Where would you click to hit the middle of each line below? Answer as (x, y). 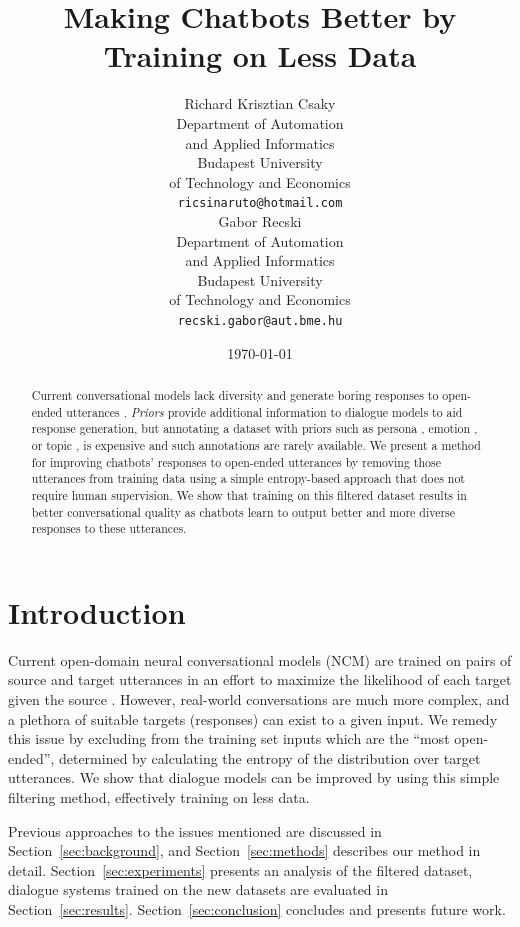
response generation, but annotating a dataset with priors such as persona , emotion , (254, 428)
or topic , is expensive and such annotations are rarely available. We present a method (256, 444)
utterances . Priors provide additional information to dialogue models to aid (264, 411)
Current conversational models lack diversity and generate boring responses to (235, 394)
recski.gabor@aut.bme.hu (260, 320)
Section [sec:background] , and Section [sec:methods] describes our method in (244, 850)
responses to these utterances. (109, 528)
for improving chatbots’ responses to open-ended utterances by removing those (236, 461)
